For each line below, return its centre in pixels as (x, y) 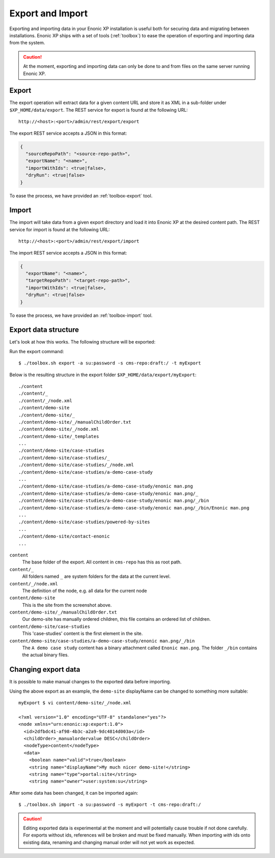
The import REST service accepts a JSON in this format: (68, 253)
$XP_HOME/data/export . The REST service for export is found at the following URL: (99, 110)
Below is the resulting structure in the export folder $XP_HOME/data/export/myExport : (103, 375)
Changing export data (45, 669)
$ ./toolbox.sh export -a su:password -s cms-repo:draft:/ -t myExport (110, 363)
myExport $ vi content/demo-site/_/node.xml (75, 703)
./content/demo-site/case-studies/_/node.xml (76, 465)
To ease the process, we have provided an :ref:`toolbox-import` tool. (81, 315)
